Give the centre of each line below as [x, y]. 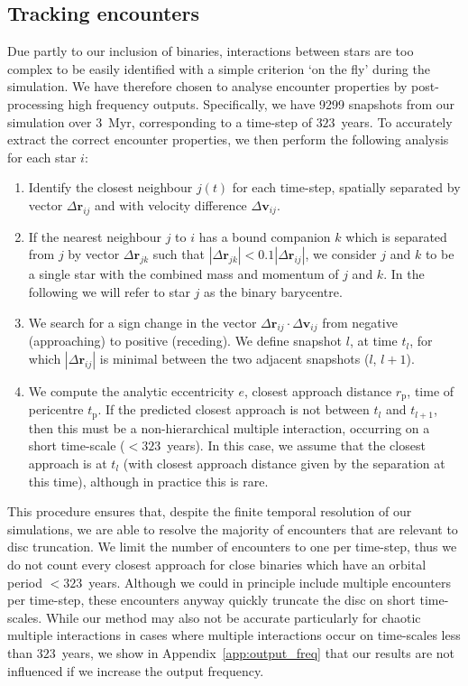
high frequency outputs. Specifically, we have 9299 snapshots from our [262, 103]
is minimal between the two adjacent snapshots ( [234, 358]
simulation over [50, 121]
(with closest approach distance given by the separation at [284, 464]
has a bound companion [265, 236]
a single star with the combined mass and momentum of [184, 274]
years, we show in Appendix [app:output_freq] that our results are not [258, 652]
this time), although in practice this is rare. [148, 481]
